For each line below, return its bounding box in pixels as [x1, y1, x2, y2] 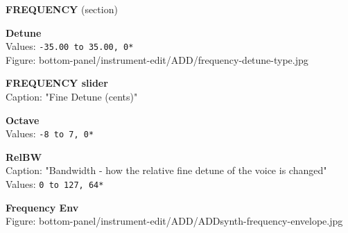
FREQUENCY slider [6, 76, 108, 90]
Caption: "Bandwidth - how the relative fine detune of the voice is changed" [6, 163, 327, 178]
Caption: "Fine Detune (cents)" [6, 89, 138, 104]
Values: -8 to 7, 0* [6, 126, 94, 141]
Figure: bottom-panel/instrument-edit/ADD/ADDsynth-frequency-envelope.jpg [6, 214, 343, 228]
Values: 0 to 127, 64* [6, 177, 104, 191]
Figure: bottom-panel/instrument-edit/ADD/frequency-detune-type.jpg [6, 52, 308, 67]
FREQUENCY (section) [6, 2, 118, 16]
